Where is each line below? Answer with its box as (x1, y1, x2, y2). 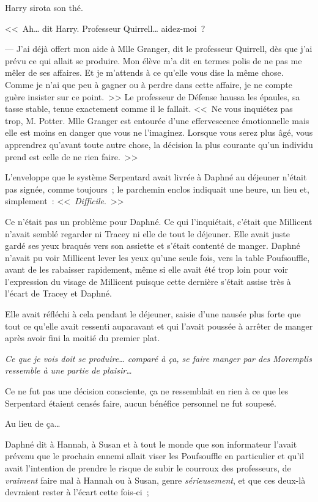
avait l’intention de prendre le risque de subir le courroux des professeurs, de (5, 462, 291, 474)
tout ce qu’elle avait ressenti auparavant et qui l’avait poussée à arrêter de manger (5, 319, 313, 332)
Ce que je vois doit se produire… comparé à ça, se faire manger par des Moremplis (5, 352, 312, 364)
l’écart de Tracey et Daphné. (5, 287, 112, 300)
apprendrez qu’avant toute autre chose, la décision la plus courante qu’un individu (5, 138, 313, 150)
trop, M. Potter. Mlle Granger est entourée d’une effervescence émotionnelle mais (5, 114, 309, 127)
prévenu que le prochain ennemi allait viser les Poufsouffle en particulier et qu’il (5, 449, 305, 462)
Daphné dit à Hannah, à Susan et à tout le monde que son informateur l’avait (5, 437, 297, 450)
